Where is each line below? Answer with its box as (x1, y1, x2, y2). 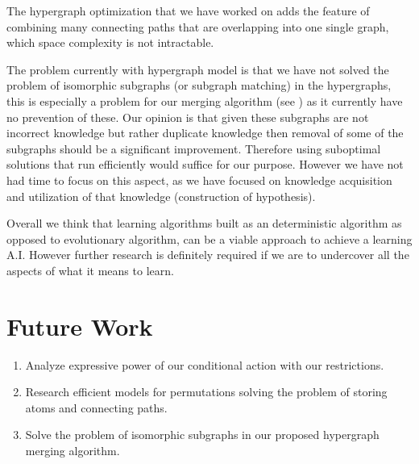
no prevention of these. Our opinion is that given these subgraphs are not (6, 108, 369, 125)
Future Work (6, 309, 153, 342)
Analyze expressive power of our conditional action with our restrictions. (25, 356, 384, 373)
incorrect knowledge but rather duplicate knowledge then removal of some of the (6, 124, 404, 141)
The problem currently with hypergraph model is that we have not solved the (6, 61, 389, 77)
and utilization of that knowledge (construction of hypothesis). (6, 187, 316, 204)
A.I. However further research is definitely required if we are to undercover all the (6, 246, 409, 263)
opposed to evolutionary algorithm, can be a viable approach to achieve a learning (6, 230, 413, 247)
